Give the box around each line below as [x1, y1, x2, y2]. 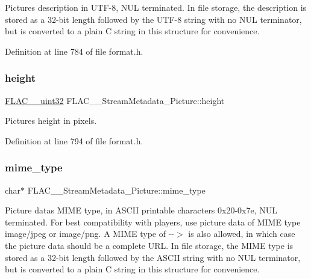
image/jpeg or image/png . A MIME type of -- [5, 227, 175, 240]
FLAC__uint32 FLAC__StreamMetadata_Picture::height [5, 94, 225, 106]
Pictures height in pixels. [5, 114, 97, 127]
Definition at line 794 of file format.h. [5, 134, 143, 147]
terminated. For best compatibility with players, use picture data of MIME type [5, 215, 301, 228]
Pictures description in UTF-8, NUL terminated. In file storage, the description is [5, 1, 307, 13]
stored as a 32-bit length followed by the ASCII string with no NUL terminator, [5, 251, 301, 263]
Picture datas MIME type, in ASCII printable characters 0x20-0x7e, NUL [5, 204, 278, 216]
